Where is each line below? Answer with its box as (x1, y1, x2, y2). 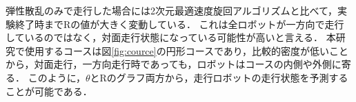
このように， (28, 70, 86, 84)
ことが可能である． (6, 84, 92, 98)
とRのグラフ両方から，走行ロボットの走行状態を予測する (90, 70, 348, 84)
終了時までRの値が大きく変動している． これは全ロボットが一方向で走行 (14, 16, 344, 31)
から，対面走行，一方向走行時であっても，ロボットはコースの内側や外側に (6, 57, 342, 71)
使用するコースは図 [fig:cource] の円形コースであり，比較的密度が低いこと (24, 43, 348, 58)
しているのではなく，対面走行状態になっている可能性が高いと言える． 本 (6, 30, 336, 44)
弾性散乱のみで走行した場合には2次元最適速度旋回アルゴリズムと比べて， (6, 3, 338, 17)
